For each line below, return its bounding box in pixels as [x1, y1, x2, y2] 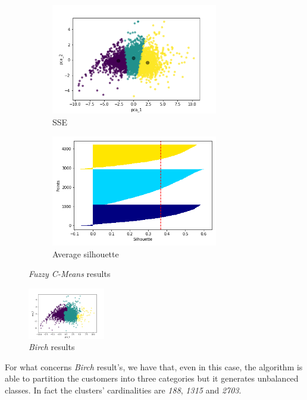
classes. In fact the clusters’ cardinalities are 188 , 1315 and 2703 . [5, 384, 242, 396]
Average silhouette [52, 247, 119, 260]
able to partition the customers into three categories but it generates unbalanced [5, 372, 299, 385]
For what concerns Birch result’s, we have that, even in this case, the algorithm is [5, 360, 303, 373]
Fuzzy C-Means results [29, 267, 111, 280]
